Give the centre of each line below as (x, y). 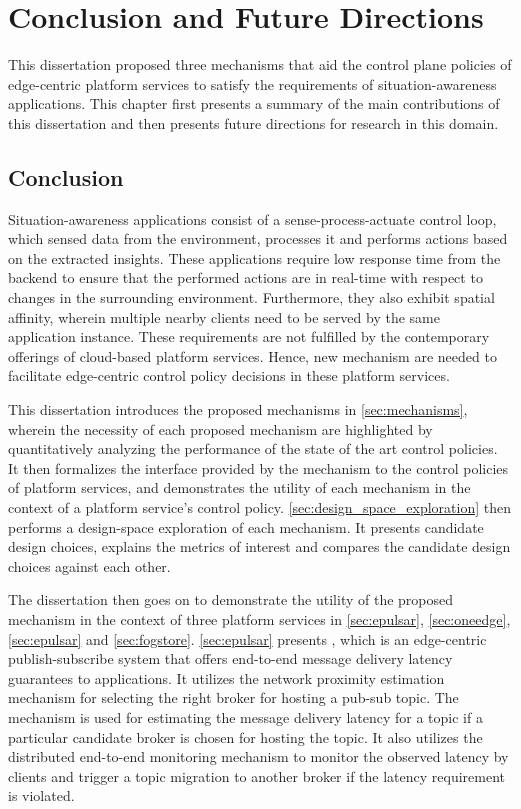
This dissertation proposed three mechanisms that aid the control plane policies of (260, 64)
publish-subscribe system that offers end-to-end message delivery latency (230, 658)
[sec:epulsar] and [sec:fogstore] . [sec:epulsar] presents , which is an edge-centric (247, 638)
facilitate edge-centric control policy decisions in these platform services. (229, 375)
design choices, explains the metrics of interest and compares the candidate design (259, 546)
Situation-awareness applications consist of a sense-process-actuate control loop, (252, 218)
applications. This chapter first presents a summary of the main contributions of (254, 103)
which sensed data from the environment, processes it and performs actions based (258, 238)
